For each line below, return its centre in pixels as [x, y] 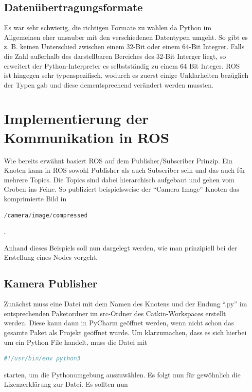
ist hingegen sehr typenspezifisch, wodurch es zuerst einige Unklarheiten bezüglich [126, 75]
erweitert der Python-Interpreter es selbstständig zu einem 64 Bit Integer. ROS [122, 65]
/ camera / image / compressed [46, 215]
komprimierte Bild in [35, 199]
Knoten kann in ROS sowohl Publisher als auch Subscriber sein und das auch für [125, 170]
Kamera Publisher [51, 283]
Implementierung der [76, 118]
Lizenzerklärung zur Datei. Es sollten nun [66, 384]
